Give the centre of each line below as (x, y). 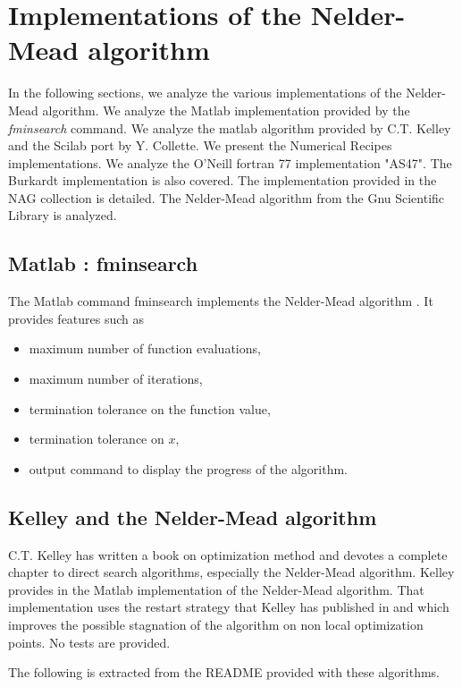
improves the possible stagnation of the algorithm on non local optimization (216, 624)
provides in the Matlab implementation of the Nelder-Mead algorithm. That (216, 589)
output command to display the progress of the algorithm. (188, 468)
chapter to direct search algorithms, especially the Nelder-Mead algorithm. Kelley (231, 572)
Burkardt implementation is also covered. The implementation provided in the (223, 180)
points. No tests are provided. (89, 642)
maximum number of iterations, (116, 379)
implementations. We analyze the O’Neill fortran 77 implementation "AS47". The (230, 162)
